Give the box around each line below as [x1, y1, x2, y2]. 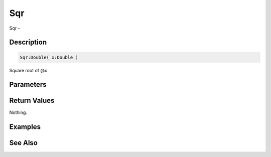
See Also [9, 138, 38, 147]
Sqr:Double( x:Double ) [20, 54, 79, 60]
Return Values [9, 96, 55, 105]
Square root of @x [9, 67, 47, 73]
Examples [9, 123, 41, 131]
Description [9, 38, 47, 47]
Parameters [9, 80, 47, 89]
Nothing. [9, 109, 28, 115]
